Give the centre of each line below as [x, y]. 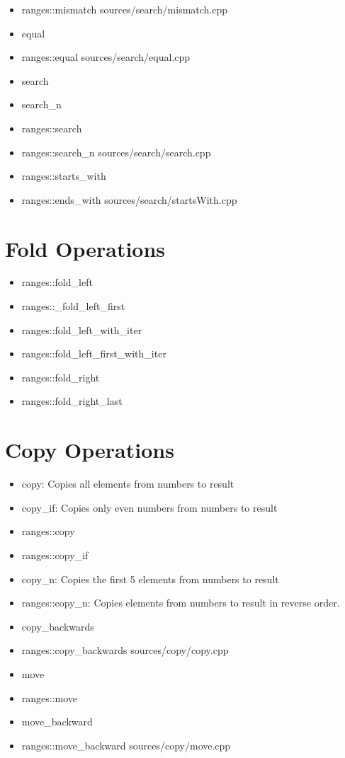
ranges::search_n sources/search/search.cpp [116, 152]
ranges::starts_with [64, 176]
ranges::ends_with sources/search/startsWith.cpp [129, 199]
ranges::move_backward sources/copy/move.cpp [126, 745]
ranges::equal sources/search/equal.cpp [106, 57]
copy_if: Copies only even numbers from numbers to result [149, 507]
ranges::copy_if [55, 555]
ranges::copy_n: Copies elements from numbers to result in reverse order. [181, 603]
